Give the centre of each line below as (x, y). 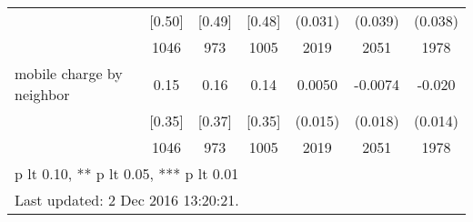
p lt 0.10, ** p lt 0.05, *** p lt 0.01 (127, 173)
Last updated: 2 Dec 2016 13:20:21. (127, 200)
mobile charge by (69, 73)
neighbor (42, 94)
